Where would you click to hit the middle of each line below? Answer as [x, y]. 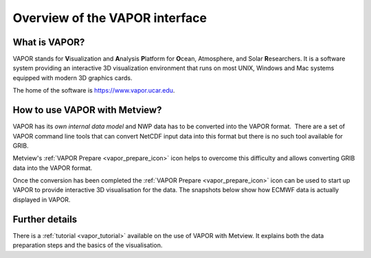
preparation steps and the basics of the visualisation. [88, 245]
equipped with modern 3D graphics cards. [72, 78]
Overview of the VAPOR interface [110, 18]
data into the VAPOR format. [53, 167]
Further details [45, 219]
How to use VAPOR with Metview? [87, 110]
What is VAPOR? [49, 42]
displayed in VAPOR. [42, 200]
